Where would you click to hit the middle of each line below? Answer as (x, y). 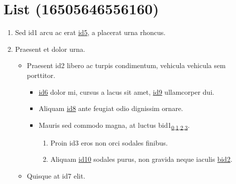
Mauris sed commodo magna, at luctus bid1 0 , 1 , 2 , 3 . (114, 125)
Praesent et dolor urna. (50, 49)
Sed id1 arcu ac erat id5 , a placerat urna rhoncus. (90, 32)
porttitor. (41, 75)
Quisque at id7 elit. (56, 176)
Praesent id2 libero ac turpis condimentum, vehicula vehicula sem (126, 65)
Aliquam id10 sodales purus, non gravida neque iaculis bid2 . (141, 159)
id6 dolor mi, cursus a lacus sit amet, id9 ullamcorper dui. (126, 92)
